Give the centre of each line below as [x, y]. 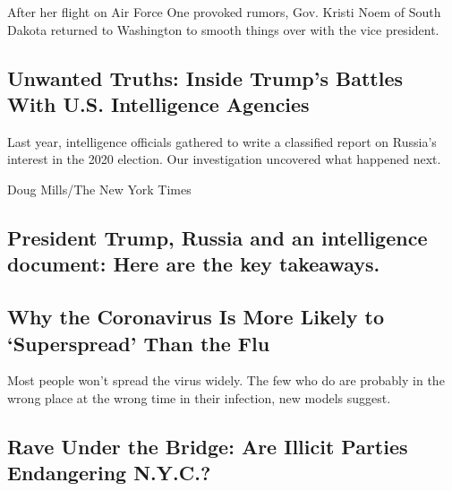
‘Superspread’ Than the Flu [139, 343]
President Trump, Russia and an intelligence [217, 237]
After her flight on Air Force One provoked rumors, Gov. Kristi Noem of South [224, 12]
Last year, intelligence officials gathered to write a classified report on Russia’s [222, 141]
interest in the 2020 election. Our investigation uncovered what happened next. [224, 159]
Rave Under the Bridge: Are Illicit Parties [208, 446]
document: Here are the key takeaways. [194, 264]
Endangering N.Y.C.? [109, 473]
